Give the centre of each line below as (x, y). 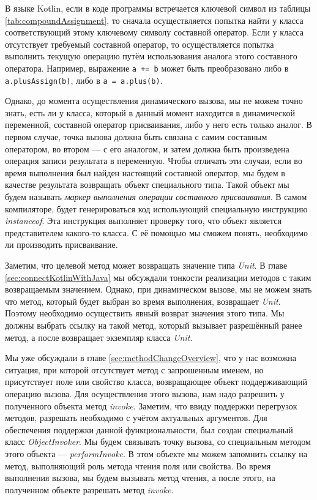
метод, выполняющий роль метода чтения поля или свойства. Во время (138, 465)
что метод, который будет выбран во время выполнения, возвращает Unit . (143, 301)
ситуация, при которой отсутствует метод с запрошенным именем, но (134, 369)
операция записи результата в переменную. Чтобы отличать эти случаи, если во (154, 161)
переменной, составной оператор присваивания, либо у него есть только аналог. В (158, 125)
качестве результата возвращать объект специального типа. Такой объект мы (147, 185)
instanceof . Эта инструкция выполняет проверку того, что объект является (143, 221)
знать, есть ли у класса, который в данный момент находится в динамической (150, 112)
